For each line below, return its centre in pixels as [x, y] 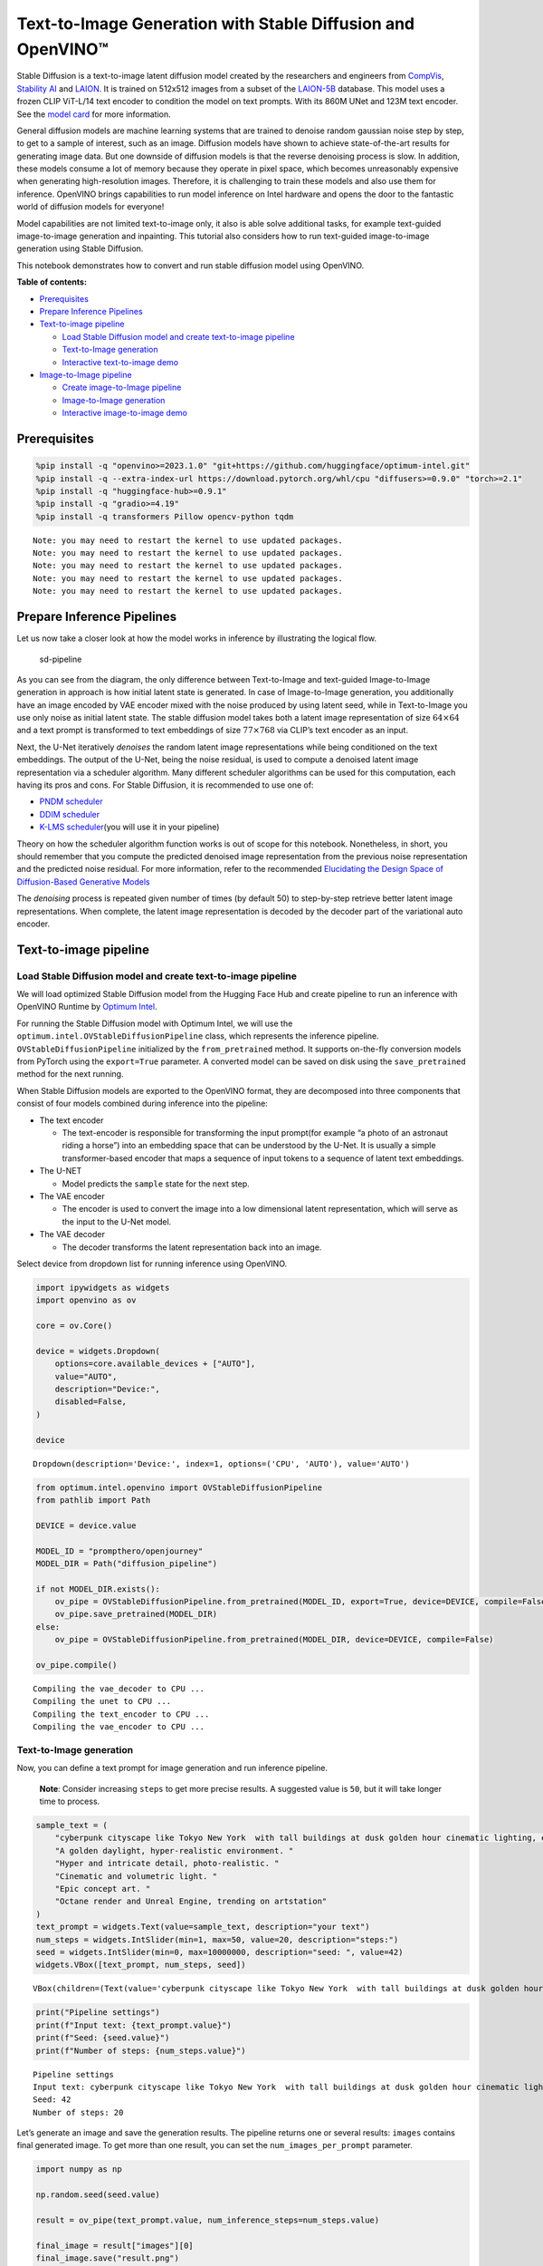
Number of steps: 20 [78, 2112]
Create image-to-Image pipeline [122, 387]
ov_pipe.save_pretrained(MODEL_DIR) [136, 1614]
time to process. [70, 1801]
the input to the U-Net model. [117, 1221]
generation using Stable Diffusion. [80, 248]
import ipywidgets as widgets [103, 1288]
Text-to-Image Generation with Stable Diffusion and [216, 24]
